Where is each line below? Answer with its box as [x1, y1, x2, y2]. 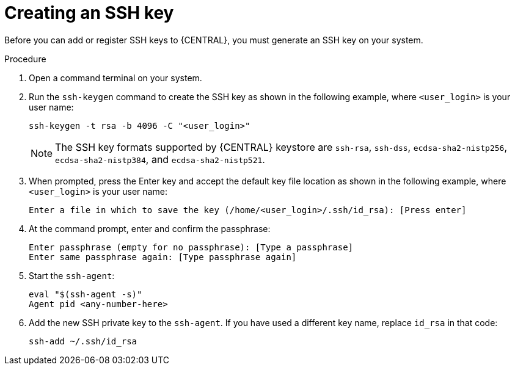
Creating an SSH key [4, 2, 174, 23]
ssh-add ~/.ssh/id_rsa [29, 336, 137, 346]
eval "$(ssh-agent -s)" [29, 289, 142, 299]
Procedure [4, 53, 46, 64]
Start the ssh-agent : [29, 270, 115, 281]
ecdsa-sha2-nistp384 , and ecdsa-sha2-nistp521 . [55, 153, 265, 165]
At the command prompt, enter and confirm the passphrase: [29, 223, 271, 234]
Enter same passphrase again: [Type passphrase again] [29, 252, 297, 262]
